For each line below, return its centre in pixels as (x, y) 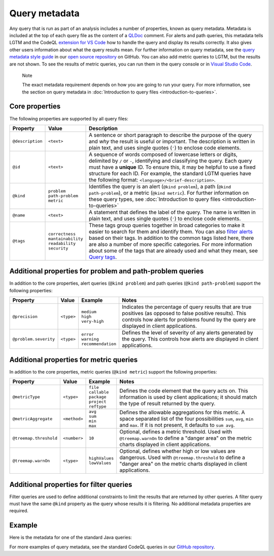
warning (90, 339)
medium (89, 312)
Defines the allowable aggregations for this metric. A (182, 413)
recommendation (99, 344)
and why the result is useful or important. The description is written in (172, 141)
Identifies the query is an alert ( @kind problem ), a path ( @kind (160, 187)
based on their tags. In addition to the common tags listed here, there (172, 238)
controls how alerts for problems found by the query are (189, 320)
